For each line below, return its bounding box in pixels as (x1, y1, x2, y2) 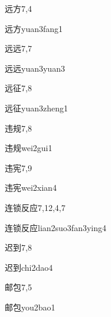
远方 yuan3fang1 (5, 22, 63, 34)
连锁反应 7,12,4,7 (5, 201, 66, 213)
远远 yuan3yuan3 (5, 62, 65, 74)
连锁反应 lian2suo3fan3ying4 (5, 221, 107, 233)
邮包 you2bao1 (5, 300, 56, 313)
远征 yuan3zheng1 (5, 101, 68, 114)
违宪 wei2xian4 (5, 181, 57, 194)
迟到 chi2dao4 (5, 261, 53, 273)
